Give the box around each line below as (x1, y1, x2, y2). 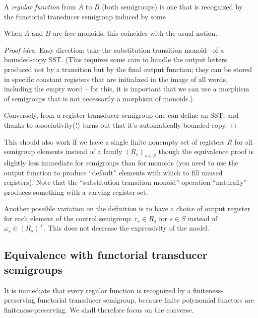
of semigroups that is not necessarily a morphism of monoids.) (4, 93, 193, 103)
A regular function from (4, 1, 76, 11)
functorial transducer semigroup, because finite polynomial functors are (37, 295, 254, 305)
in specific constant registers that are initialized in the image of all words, (4, 74, 228, 84)
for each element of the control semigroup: (4, 213, 132, 223)
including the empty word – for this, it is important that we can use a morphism (4, 83, 249, 94)
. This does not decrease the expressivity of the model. (44, 223, 209, 233)
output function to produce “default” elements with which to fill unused (4, 167, 223, 177)
